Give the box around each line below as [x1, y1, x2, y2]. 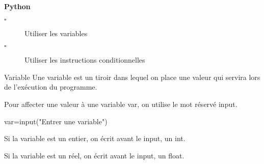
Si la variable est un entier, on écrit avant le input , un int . [4, 133, 186, 144]
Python [4, 1, 31, 11]
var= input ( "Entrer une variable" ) [4, 116, 108, 126]
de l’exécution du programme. [4, 81, 97, 92]
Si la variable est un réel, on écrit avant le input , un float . [4, 150, 184, 160]
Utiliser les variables [24, 28, 88, 38]
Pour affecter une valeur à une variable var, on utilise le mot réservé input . [4, 98, 237, 109]
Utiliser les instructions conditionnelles [24, 54, 145, 65]
